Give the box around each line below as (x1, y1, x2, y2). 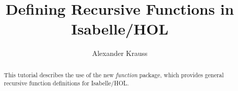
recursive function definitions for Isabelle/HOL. (4, 79, 129, 87)
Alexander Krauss (92, 48, 148, 58)
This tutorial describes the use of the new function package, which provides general (4, 70, 224, 79)
